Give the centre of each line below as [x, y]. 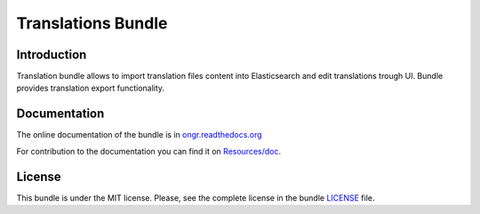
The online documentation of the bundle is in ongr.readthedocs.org [139, 135]
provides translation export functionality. [90, 88]
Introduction [52, 55]
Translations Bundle [92, 23]
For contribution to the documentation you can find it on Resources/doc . [149, 151]
